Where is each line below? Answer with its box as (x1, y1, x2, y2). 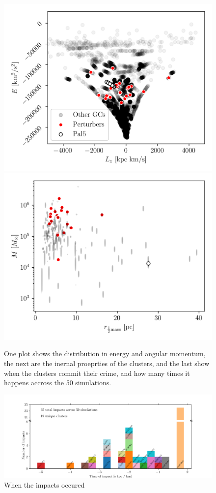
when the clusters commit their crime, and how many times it (4, 368, 190, 378)
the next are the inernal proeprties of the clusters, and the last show (4, 358, 210, 368)
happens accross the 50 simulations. (4, 377, 111, 388)
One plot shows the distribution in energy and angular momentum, (4, 348, 206, 359)
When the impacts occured (4, 479, 85, 490)
